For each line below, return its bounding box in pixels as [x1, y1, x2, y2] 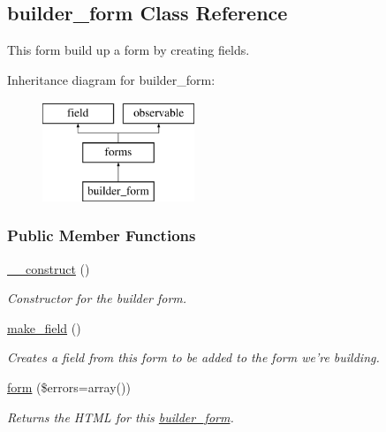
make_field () [7, 318, 81, 337]
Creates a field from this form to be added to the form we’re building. [7, 348, 380, 367]
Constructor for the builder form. [7, 289, 187, 307]
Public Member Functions [7, 224, 196, 246]
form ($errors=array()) [7, 377, 131, 396]
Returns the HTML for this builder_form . [7, 407, 234, 426]
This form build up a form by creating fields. [7, 41, 250, 59]
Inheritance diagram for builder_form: [7, 70, 216, 88]
